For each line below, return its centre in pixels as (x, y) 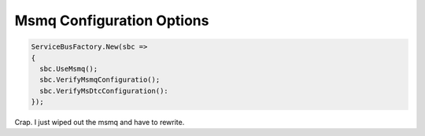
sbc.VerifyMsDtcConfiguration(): (104, 91)
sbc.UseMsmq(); (69, 68)
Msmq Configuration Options (112, 20)
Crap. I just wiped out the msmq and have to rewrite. (100, 123)
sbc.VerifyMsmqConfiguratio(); (100, 80)
